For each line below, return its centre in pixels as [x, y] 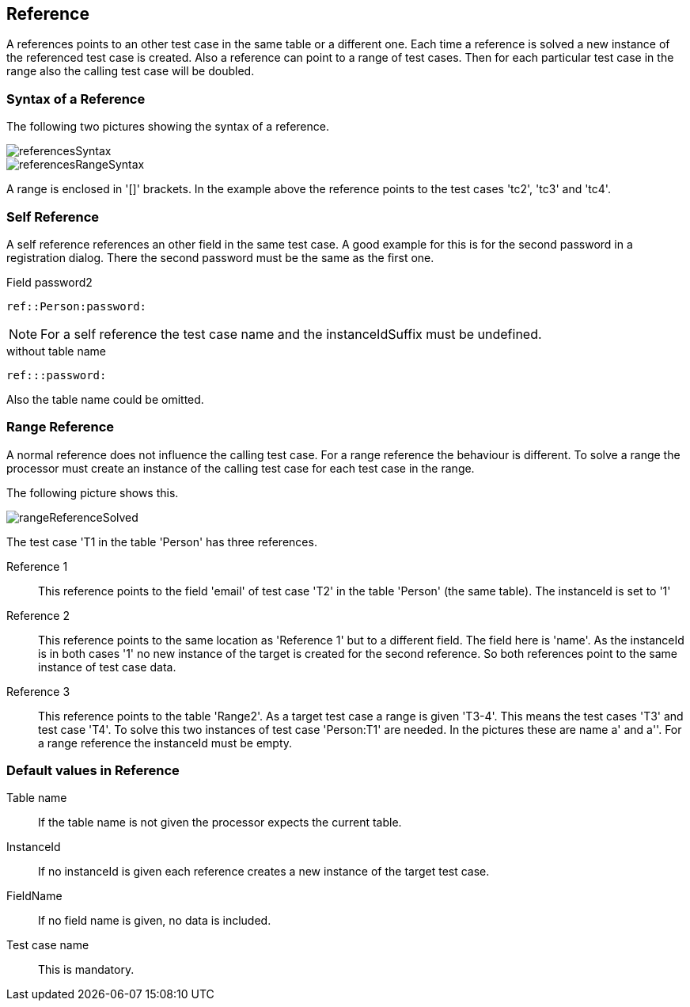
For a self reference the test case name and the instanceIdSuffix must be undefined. [291, 334]
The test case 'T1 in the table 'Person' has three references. [162, 541]
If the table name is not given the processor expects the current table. [220, 823]
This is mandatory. [86, 970]
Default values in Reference [93, 771]
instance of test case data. [107, 667]
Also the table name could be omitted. [105, 399]
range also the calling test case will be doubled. [131, 71]
